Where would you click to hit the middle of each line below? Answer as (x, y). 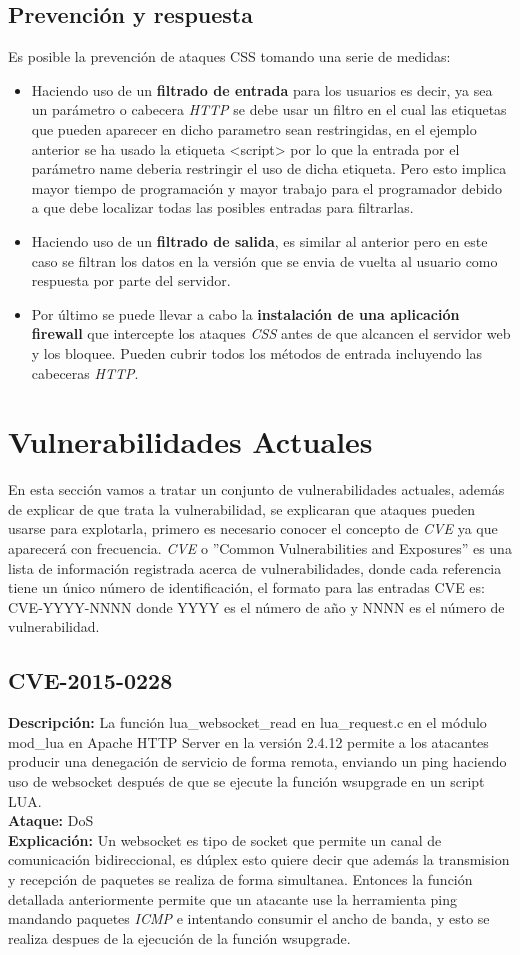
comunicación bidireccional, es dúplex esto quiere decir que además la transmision (259, 859)
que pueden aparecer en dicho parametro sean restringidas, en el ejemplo (254, 128)
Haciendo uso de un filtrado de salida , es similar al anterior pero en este (259, 240)
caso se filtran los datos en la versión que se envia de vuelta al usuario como (264, 260)
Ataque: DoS (51, 820)
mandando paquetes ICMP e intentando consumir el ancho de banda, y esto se (249, 918)
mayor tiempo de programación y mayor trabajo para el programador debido (266, 187)
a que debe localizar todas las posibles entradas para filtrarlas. (222, 207)
